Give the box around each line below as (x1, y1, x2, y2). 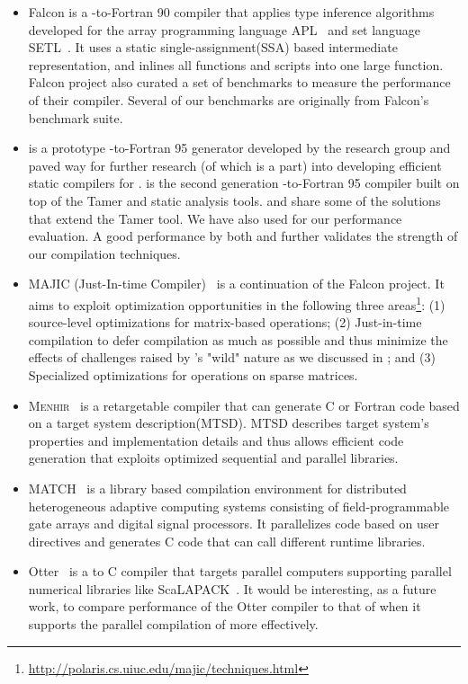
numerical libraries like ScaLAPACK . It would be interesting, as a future (28, 579, 436, 598)
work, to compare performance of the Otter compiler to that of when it (28, 597, 421, 616)
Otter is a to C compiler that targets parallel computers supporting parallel (28, 562, 452, 581)
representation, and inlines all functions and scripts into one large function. (28, 55, 444, 74)
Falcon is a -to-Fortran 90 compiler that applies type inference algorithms (28, 3, 435, 21)
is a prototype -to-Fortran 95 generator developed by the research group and (28, 138, 451, 157)
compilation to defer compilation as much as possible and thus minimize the (28, 330, 448, 349)
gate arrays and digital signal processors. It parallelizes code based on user (28, 514, 440, 533)
